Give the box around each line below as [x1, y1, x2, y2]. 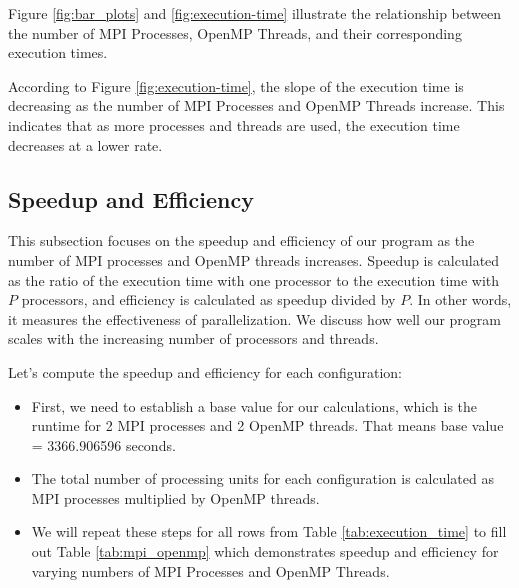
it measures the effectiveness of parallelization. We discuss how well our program [8, 308, 502, 329]
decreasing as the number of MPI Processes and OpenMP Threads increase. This [8, 95, 505, 116]
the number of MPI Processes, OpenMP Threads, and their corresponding [8, 22, 462, 43]
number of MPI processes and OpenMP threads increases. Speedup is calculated [8, 249, 500, 270]
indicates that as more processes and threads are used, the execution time [8, 114, 460, 135]
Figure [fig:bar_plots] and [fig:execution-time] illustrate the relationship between [8, 3, 502, 23]
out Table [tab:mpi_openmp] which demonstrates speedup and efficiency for [31, 541, 499, 562]
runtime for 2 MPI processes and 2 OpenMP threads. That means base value [31, 415, 504, 436]
